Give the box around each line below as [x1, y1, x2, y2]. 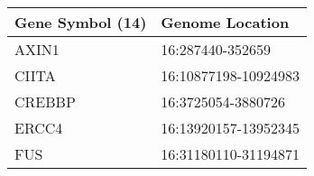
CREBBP [14, 91, 76, 112]
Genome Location [161, 12, 290, 32]
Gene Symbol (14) [14, 12, 147, 32]
